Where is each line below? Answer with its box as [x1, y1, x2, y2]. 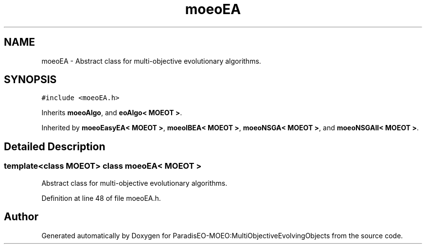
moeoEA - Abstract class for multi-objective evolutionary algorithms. [41, 56, 261, 65]
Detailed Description [4, 140, 106, 153]
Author [4, 211, 38, 223]
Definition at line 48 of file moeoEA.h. [41, 194, 161, 202]
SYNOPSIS [4, 73, 57, 86]
